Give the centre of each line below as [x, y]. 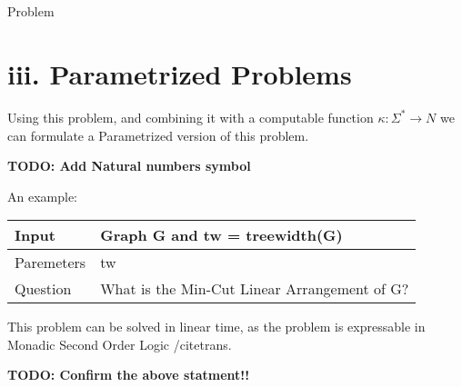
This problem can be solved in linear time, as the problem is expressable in [216, 327]
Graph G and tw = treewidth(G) [221, 235]
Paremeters [50, 263]
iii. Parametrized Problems [180, 73]
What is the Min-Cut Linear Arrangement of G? [255, 289]
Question [43, 289]
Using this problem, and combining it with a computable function [191, 117]
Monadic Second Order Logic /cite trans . [120, 344]
